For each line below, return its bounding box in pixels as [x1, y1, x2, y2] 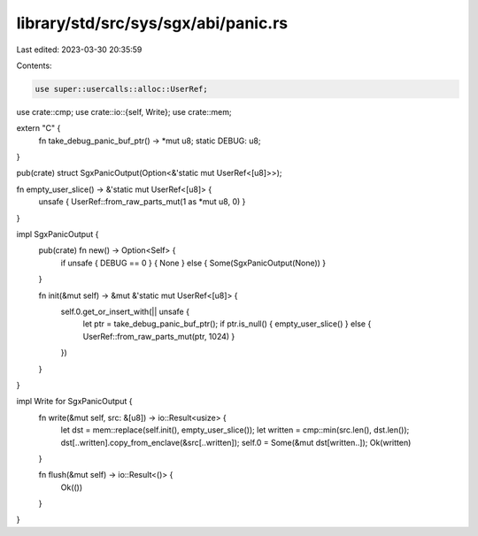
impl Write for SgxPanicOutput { [16, 396, 133, 407]
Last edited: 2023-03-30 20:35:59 [16, 44, 143, 55]
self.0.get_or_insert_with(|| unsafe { [60, 306, 190, 317]
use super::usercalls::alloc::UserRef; [35, 84, 208, 94]
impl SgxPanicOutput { [16, 229, 99, 240]
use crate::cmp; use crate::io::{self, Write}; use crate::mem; [16, 106, 232, 117]
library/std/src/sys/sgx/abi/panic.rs [16, 13, 289, 33]
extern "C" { [16, 123, 61, 134]
